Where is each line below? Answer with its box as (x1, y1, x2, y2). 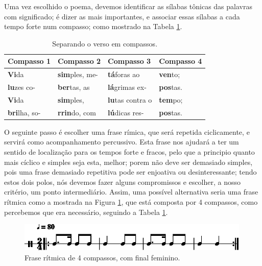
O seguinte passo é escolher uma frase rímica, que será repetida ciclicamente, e (4, 126, 250, 137)
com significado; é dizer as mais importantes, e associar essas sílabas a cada (4, 11, 240, 21)
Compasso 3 (108, 56, 151, 66)
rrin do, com (58, 107, 96, 117)
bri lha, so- (8, 107, 41, 117)
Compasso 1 (8, 56, 51, 66)
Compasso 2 (58, 56, 101, 66)
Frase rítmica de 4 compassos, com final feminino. (25, 252, 180, 262)
